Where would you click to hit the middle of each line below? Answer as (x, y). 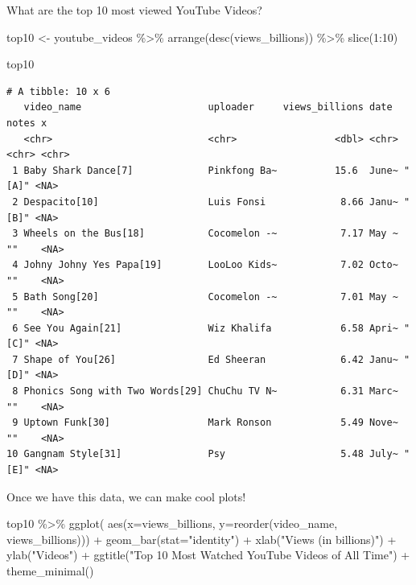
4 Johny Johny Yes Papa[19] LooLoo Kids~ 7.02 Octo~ (205, 265)
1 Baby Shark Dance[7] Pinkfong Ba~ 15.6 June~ (205, 170)
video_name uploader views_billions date (208, 107)
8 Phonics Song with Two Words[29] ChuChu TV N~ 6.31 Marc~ (205, 391)
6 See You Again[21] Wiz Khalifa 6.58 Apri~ (205, 328)
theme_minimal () (50, 571)
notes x (27, 123)
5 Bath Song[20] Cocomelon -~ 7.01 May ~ (205, 297)
